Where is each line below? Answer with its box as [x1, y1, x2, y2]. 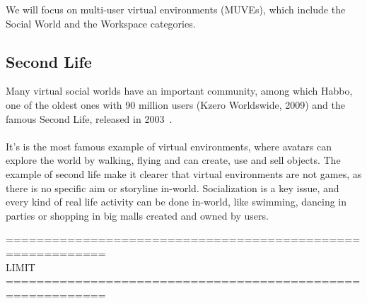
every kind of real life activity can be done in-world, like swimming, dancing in [6, 194, 347, 209]
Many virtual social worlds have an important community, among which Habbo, [6, 83, 353, 98]
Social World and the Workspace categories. [6, 16, 196, 30]
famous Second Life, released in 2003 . [6, 111, 173, 126]
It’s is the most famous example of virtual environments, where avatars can [6, 138, 332, 153]
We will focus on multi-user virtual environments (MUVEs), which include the [6, 2, 346, 16]
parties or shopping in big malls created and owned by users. [6, 208, 269, 222]
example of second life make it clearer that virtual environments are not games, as [6, 166, 362, 181]
